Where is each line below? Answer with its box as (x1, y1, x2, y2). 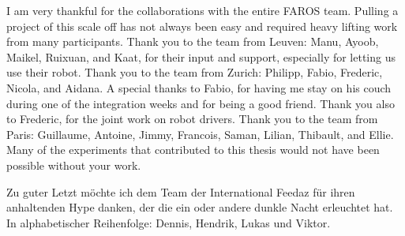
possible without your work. (6, 156, 141, 173)
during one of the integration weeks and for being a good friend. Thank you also (6, 95, 395, 111)
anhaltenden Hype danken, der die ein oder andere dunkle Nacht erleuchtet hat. (6, 199, 393, 215)
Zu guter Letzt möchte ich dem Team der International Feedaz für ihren (6, 183, 355, 200)
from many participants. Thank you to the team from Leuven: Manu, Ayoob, (6, 33, 379, 50)
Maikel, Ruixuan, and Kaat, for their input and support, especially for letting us (6, 48, 396, 65)
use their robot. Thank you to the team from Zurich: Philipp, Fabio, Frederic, (6, 64, 383, 81)
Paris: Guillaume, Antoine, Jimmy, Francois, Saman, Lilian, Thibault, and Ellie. (6, 125, 394, 142)
